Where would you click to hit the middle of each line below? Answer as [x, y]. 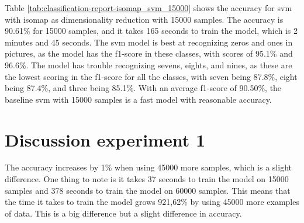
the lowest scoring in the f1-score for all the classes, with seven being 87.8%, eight [151, 76]
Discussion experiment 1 [105, 139]
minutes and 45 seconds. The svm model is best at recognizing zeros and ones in [149, 42]
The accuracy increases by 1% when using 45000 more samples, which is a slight [148, 167]
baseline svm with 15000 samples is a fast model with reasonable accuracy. [138, 99]
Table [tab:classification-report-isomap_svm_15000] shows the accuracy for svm [148, 8]
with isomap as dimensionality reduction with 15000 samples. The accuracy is [144, 19]
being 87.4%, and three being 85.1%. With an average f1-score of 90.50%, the [143, 88]
